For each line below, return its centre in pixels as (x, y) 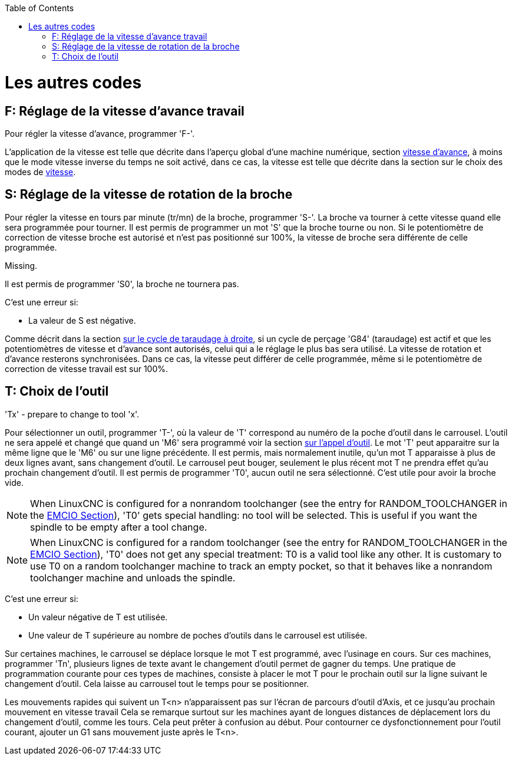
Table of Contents (39, 8)
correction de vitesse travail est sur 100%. (87, 369)
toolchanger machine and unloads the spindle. (133, 578)
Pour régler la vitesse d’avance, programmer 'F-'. (100, 133)
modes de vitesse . (40, 172)
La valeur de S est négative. (82, 320)
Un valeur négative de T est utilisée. (98, 617)
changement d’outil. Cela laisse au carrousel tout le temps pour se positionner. (157, 683)
